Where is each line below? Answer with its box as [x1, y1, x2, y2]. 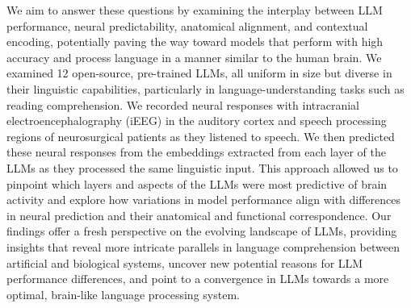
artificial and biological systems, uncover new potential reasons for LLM [6, 254, 363, 271]
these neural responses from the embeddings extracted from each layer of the [6, 144, 386, 160]
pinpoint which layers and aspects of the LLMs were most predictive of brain [6, 175, 388, 192]
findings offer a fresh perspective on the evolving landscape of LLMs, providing [6, 223, 397, 239]
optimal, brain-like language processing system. [6, 285, 240, 302]
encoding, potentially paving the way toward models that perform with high [6, 33, 384, 50]
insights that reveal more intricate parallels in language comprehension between [6, 238, 400, 255]
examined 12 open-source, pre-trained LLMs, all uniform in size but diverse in [6, 65, 392, 81]
